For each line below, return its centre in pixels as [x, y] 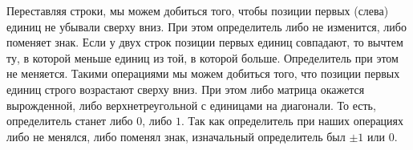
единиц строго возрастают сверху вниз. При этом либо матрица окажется [186, 89]
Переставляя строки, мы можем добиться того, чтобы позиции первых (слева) [198, 10]
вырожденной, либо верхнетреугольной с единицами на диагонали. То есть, [191, 105]
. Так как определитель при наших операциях [293, 121]
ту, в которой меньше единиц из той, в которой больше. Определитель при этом [202, 57]
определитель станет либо [70, 121]
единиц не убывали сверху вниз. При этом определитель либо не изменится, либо [206, 26]
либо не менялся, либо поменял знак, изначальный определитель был [176, 136]
